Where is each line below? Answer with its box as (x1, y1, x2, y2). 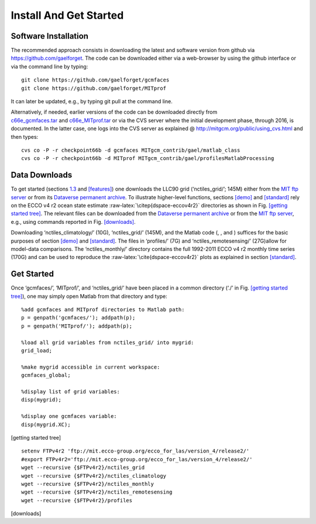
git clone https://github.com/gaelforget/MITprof (21, 85, 167, 91)
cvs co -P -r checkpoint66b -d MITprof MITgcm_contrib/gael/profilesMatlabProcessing (21, 155, 274, 162)
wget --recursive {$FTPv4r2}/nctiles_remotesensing (21, 489, 173, 495)
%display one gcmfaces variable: (21, 413, 117, 420)
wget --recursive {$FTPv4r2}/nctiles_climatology (21, 472, 167, 479)
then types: (11, 133, 39, 140)
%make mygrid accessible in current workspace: (21, 363, 160, 370)
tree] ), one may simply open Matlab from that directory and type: (11, 292, 168, 300)
